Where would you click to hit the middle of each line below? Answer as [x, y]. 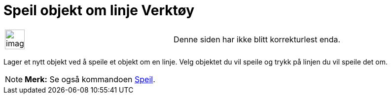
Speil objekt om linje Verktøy [99, 10]
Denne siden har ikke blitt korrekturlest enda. [257, 39]
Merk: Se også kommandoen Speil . [90, 79]
